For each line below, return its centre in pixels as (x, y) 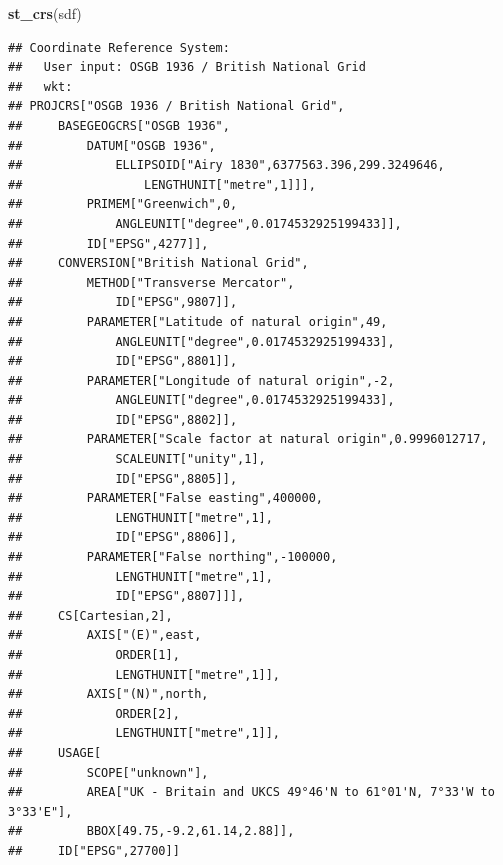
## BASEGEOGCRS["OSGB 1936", (119, 125)
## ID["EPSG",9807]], (123, 302)
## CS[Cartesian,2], (90, 615)
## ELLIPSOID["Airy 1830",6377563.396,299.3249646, (226, 165)
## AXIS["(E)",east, (105, 635)
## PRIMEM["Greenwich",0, (123, 204)
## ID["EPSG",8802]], (123, 419)
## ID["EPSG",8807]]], (126, 596)
